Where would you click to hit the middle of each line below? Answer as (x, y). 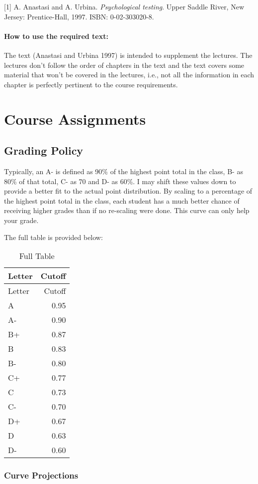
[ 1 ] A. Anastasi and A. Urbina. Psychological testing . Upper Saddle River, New (124, 6)
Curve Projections (41, 475)
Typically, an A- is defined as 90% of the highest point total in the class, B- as (124, 171)
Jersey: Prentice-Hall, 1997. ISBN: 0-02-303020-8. (79, 16)
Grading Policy (44, 150)
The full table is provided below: (53, 237)
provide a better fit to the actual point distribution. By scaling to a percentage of (128, 191)
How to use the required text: (56, 36)
